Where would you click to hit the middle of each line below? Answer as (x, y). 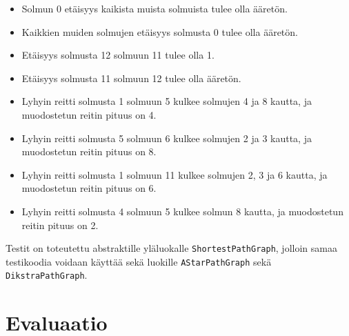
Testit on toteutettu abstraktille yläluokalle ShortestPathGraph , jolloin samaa (171, 248)
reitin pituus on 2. (60, 225)
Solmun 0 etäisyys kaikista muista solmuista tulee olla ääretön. (154, 8)
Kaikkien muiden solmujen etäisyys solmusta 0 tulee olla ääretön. (160, 31)
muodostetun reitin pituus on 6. (89, 188)
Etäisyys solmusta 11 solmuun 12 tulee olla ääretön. (131, 78)
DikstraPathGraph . (47, 275)
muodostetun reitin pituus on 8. (89, 151)
